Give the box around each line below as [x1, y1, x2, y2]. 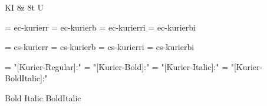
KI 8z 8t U [5, 1, 44, 13]
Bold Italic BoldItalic [5, 91, 81, 104]
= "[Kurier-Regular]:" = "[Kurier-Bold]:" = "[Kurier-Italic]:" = [5, 60, 229, 72]
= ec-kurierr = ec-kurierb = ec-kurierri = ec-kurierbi [5, 21, 196, 33]
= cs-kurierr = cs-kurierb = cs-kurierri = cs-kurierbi [5, 41, 195, 53]
